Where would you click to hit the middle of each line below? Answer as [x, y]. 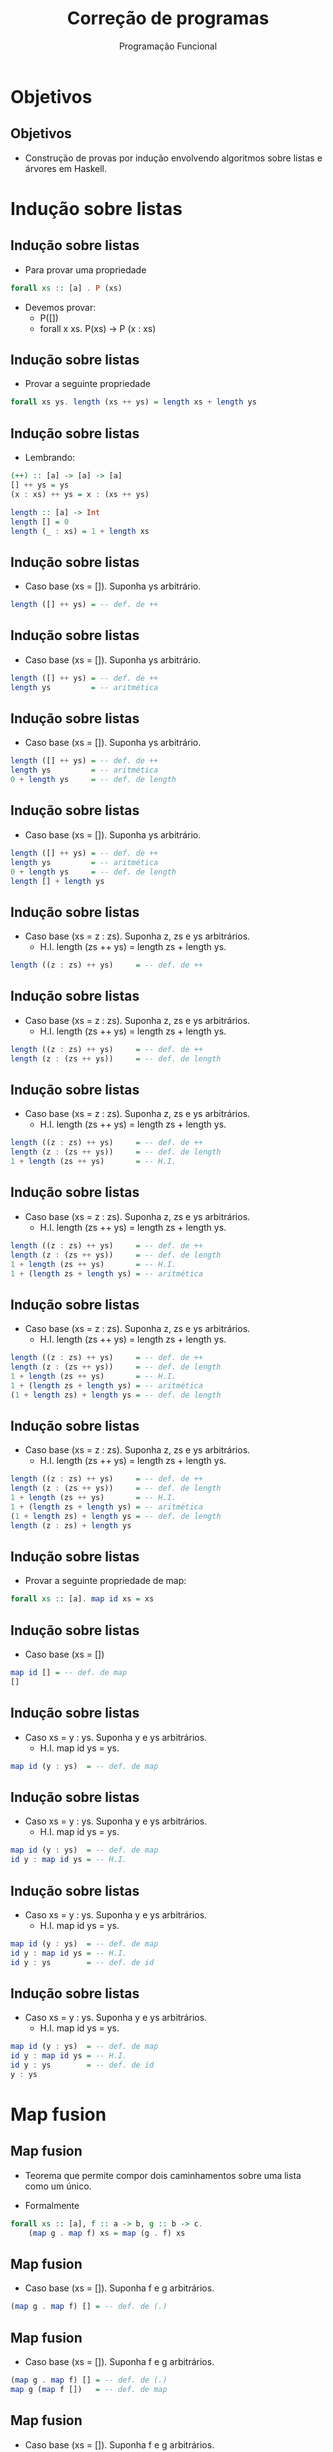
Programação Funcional [168, 46]
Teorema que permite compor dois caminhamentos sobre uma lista [163, 2175]
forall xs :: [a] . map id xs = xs [82, 1599]
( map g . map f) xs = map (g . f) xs [107, 2233]
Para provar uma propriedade [85, 269]
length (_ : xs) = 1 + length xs [80, 531]
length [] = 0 [40, 522]
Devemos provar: [60, 307]
